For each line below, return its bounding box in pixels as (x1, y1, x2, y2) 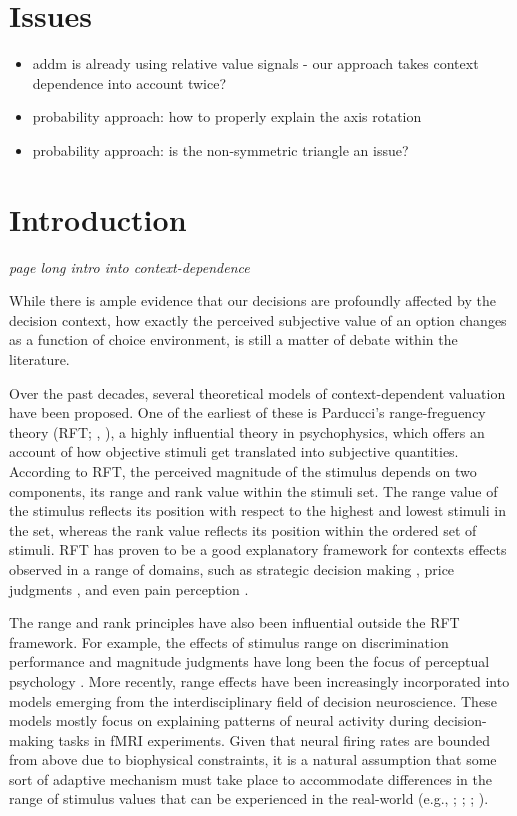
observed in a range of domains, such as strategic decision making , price (9, 558, 455, 579)
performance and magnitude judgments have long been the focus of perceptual (9, 651, 490, 672)
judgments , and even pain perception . (9, 578, 249, 599)
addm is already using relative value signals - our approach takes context (32, 53, 479, 74)
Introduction (9, 198, 187, 239)
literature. (9, 349, 70, 369)
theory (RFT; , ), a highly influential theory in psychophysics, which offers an (9, 421, 485, 442)
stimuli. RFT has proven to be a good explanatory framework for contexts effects (9, 539, 507, 560)
